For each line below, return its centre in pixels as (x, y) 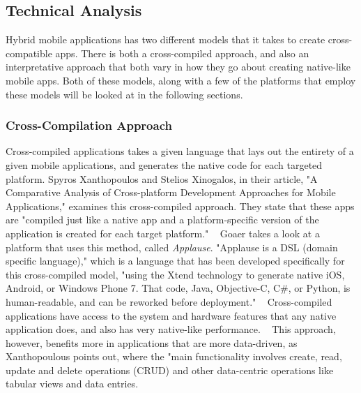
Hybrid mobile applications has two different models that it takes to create (166, 39)
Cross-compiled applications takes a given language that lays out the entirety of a (180, 151)
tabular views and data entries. (72, 384)
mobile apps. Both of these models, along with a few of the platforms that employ (181, 80)
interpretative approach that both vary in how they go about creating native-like (178, 67)
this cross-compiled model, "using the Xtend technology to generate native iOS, (175, 274)
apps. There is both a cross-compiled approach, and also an (182, 53)
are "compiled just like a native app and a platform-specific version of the (162, 220)
